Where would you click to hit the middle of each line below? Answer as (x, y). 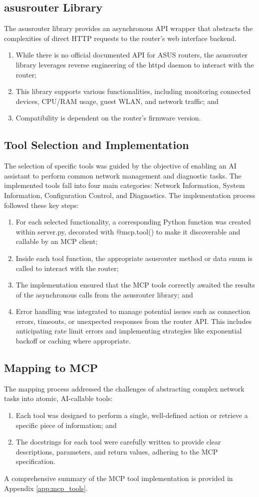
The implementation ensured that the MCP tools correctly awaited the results (135, 285)
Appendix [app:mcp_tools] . (46, 488)
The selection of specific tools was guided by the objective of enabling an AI (120, 166)
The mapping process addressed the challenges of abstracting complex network (124, 388)
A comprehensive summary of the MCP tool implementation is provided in (119, 478)
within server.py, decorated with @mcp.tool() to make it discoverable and (128, 231)
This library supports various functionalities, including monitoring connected (133, 91)
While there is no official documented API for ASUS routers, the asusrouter (132, 55)
